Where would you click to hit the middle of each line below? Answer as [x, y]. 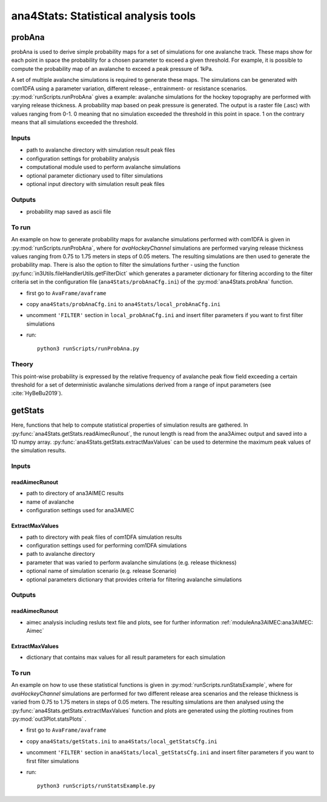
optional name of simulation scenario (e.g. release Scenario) [101, 571]
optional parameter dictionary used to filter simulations [95, 175]
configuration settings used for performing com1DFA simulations [107, 545]
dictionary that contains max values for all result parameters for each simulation [126, 657]
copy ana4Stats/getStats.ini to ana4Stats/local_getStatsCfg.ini [122, 741]
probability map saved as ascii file [69, 212]
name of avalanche [50, 502]
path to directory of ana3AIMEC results [75, 493]
